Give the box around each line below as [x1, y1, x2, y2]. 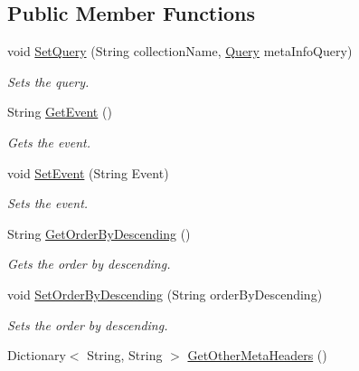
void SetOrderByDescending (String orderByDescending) [7, 284, 323, 303]
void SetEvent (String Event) [7, 163, 169, 182]
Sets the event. [7, 194, 89, 213]
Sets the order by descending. [7, 315, 168, 334]
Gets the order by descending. [7, 254, 171, 273]
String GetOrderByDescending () [7, 224, 191, 243]
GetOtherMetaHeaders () [187, 346, 327, 365]
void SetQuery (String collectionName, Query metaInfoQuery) [7, 42, 353, 61]
